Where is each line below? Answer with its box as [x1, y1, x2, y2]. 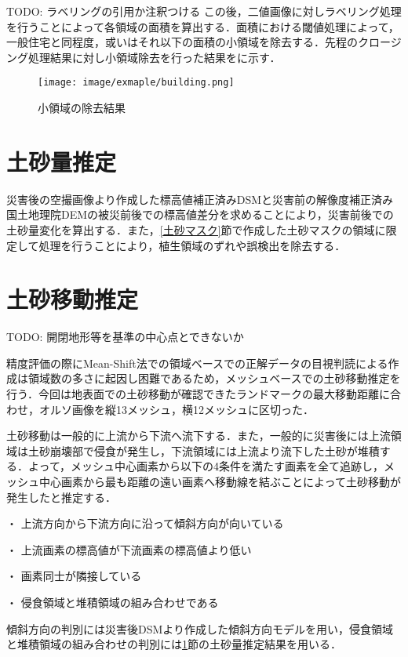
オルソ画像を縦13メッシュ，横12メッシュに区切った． [38, 401, 314, 417]
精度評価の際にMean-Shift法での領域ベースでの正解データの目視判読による [6, 354, 388, 371]
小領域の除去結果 [38, 100, 126, 116]
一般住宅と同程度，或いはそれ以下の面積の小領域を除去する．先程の [6, 34, 358, 50]
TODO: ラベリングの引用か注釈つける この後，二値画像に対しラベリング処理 [6, 3, 402, 19]
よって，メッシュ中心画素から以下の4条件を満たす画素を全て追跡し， [27, 458, 384, 474]
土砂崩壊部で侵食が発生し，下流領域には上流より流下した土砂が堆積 [27, 442, 380, 459]
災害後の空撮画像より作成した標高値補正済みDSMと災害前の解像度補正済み [6, 191, 394, 207]
